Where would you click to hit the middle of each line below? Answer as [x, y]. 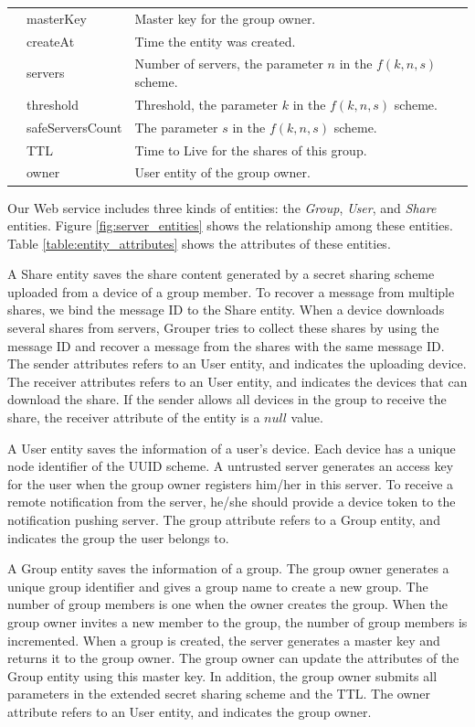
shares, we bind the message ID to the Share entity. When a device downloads [226, 310]
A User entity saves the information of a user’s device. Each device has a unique [232, 448]
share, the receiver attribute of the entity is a [134, 417]
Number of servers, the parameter [229, 64]
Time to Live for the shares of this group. [251, 150]
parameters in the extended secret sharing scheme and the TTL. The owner [219, 694]
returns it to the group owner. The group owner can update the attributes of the [233, 658]
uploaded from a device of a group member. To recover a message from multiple [231, 291]
